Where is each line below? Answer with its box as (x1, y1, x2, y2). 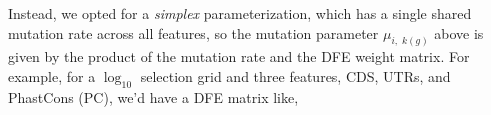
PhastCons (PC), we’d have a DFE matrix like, (8, 86, 299, 107)
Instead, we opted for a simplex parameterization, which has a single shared (8, 3, 472, 23)
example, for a (8, 66, 96, 87)
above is (434, 22, 484, 43)
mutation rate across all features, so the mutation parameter (8, 22, 379, 43)
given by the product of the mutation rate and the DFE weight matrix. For (8, 46, 470, 67)
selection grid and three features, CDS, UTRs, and (140, 66, 451, 87)
